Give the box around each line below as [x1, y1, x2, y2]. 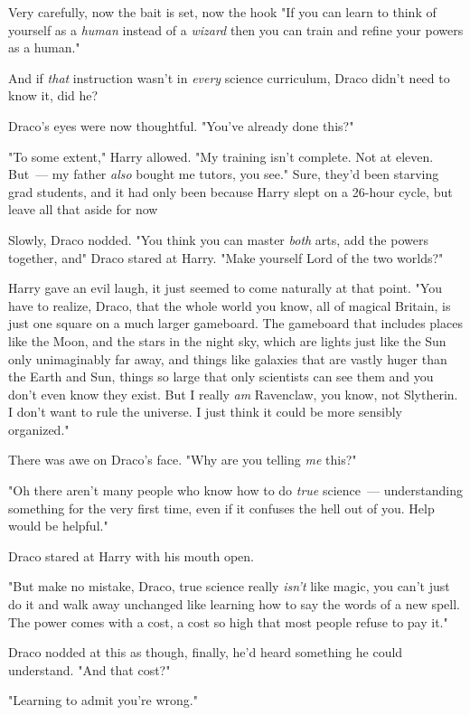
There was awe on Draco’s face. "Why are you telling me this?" [8, 450, 357, 469]
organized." [8, 419, 70, 438]
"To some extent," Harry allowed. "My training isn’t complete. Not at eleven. [8, 146, 434, 165]
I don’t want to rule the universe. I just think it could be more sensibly [8, 402, 402, 421]
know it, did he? [8, 86, 99, 105]
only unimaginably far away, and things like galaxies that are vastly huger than [8, 349, 447, 368]
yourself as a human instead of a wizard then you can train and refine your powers [8, 20, 464, 39]
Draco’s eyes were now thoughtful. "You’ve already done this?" [8, 116, 354, 135]
